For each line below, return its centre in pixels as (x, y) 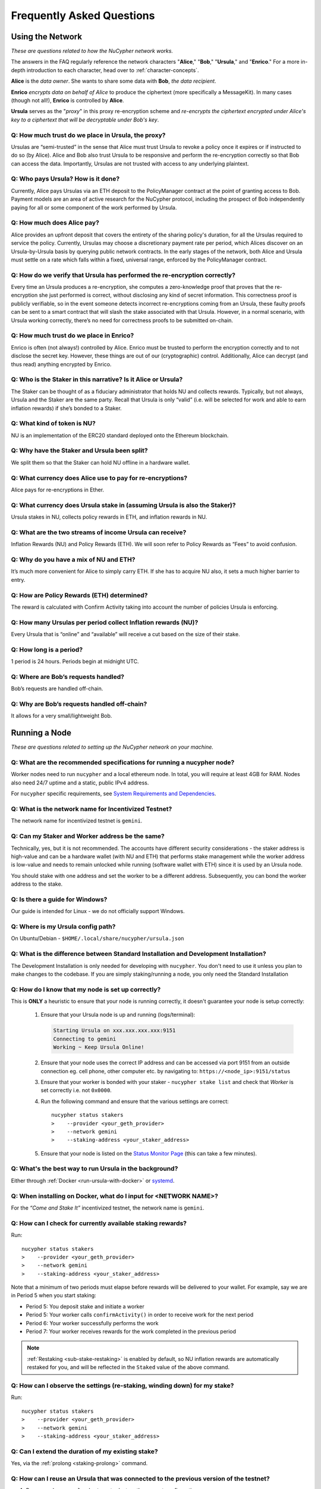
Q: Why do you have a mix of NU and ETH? (73, 559)
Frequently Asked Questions (83, 15)
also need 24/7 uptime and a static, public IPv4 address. (80, 783)
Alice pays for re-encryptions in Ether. (57, 490)
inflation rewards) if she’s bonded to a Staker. (66, 408)
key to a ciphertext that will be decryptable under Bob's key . (85, 120)
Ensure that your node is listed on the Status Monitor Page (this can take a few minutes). (149, 1153)
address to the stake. (37, 884)
